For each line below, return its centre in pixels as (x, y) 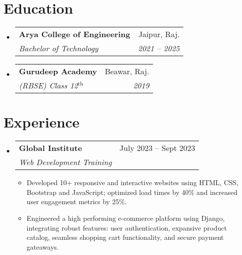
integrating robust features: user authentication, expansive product (127, 227)
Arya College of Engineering (75, 34)
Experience (42, 122)
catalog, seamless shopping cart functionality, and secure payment (125, 237)
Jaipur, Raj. (159, 34)
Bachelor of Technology (58, 48)
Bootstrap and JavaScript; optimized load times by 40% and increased (132, 192)
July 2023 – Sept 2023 (157, 148)
